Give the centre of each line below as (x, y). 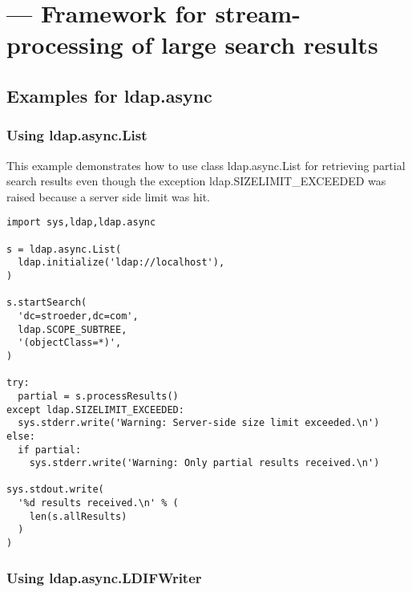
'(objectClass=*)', (70, 343)
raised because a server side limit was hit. (109, 196)
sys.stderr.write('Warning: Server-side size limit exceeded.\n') (199, 423)
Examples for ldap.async (109, 95)
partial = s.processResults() (98, 396)
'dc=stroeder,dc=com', (78, 316)
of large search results (255, 45)
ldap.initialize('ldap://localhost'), (121, 263)
